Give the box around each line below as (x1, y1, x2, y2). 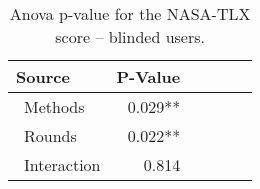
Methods (24, 95, 85, 118)
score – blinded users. (55, 25, 205, 48)
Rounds (24, 124, 77, 147)
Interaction (24, 153, 101, 176)
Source (16, 65, 70, 88)
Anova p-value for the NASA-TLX (9, 2, 251, 25)
